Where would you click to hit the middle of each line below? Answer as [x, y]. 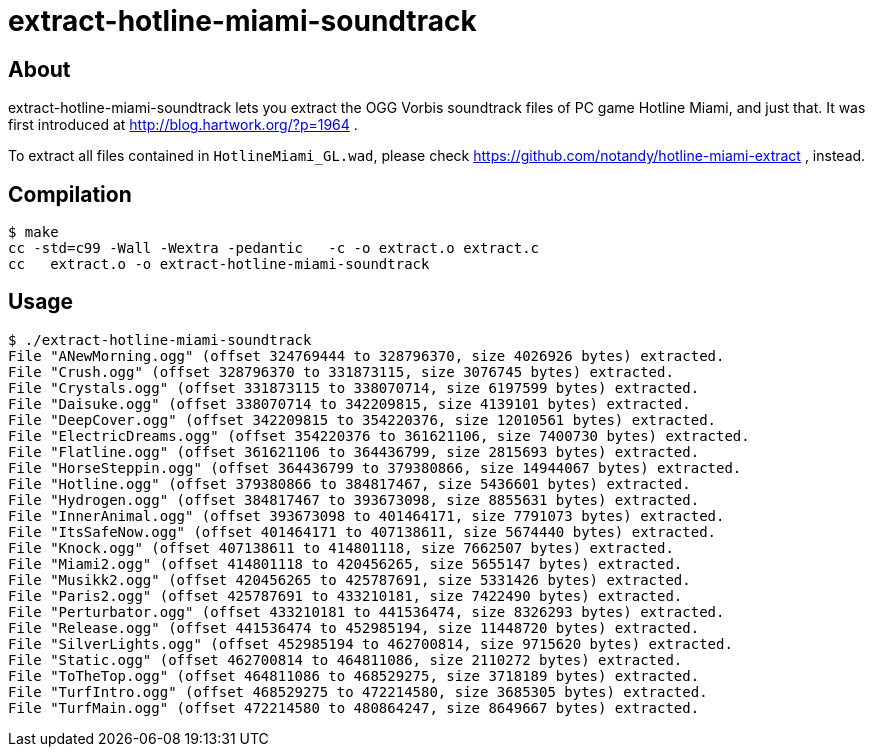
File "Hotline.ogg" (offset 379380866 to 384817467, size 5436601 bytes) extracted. [349, 483]
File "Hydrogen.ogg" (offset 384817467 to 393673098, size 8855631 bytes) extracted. [354, 499]
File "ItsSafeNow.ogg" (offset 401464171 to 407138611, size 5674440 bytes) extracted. [362, 531]
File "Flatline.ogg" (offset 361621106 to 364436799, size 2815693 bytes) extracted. [354, 451]
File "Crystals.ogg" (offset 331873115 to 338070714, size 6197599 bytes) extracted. [354, 387]
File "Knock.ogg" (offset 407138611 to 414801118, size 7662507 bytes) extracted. [341, 547]
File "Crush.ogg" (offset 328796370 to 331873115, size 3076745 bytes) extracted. [341, 371]
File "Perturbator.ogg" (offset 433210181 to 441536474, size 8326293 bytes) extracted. [366, 611]
